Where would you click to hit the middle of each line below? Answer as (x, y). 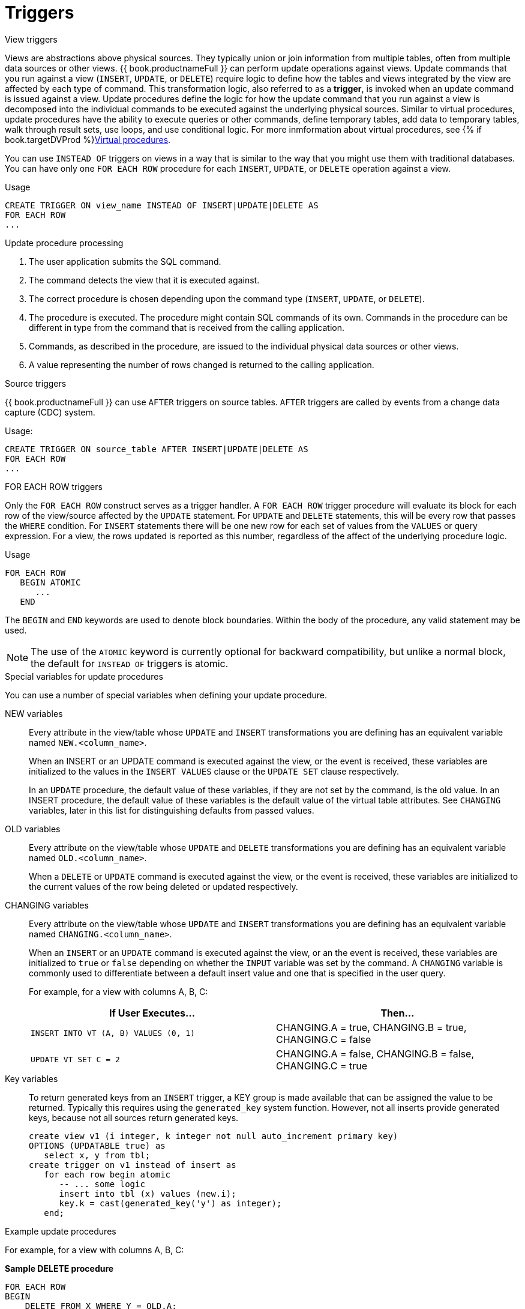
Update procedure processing (64, 243)
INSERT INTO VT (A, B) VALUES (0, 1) (113, 1033)
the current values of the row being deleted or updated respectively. (163, 886)
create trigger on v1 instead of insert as (133, 1165)
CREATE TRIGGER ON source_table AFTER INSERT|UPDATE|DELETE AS (157, 449)
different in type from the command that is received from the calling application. (187, 327)
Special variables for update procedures (84, 676)
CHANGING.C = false (324, 1039)
